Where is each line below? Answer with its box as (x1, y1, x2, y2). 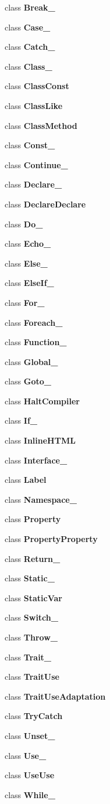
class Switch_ (5, 611, 58, 624)
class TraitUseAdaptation (5, 690, 106, 702)
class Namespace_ (5, 493, 77, 505)
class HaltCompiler (5, 394, 80, 407)
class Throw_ (5, 631, 58, 643)
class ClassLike (5, 99, 63, 111)
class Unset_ (5, 729, 55, 741)
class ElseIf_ (5, 277, 54, 289)
